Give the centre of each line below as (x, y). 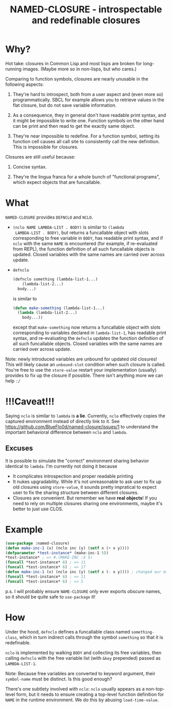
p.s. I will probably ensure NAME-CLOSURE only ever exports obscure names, (83, 591)
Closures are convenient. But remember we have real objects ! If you (85, 498)
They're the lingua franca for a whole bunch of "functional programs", (86, 177)
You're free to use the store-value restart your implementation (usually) (81, 370)
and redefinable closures (86, 20)
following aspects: (25, 84)
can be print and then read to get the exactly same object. (74, 126)
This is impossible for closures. (45, 147)
